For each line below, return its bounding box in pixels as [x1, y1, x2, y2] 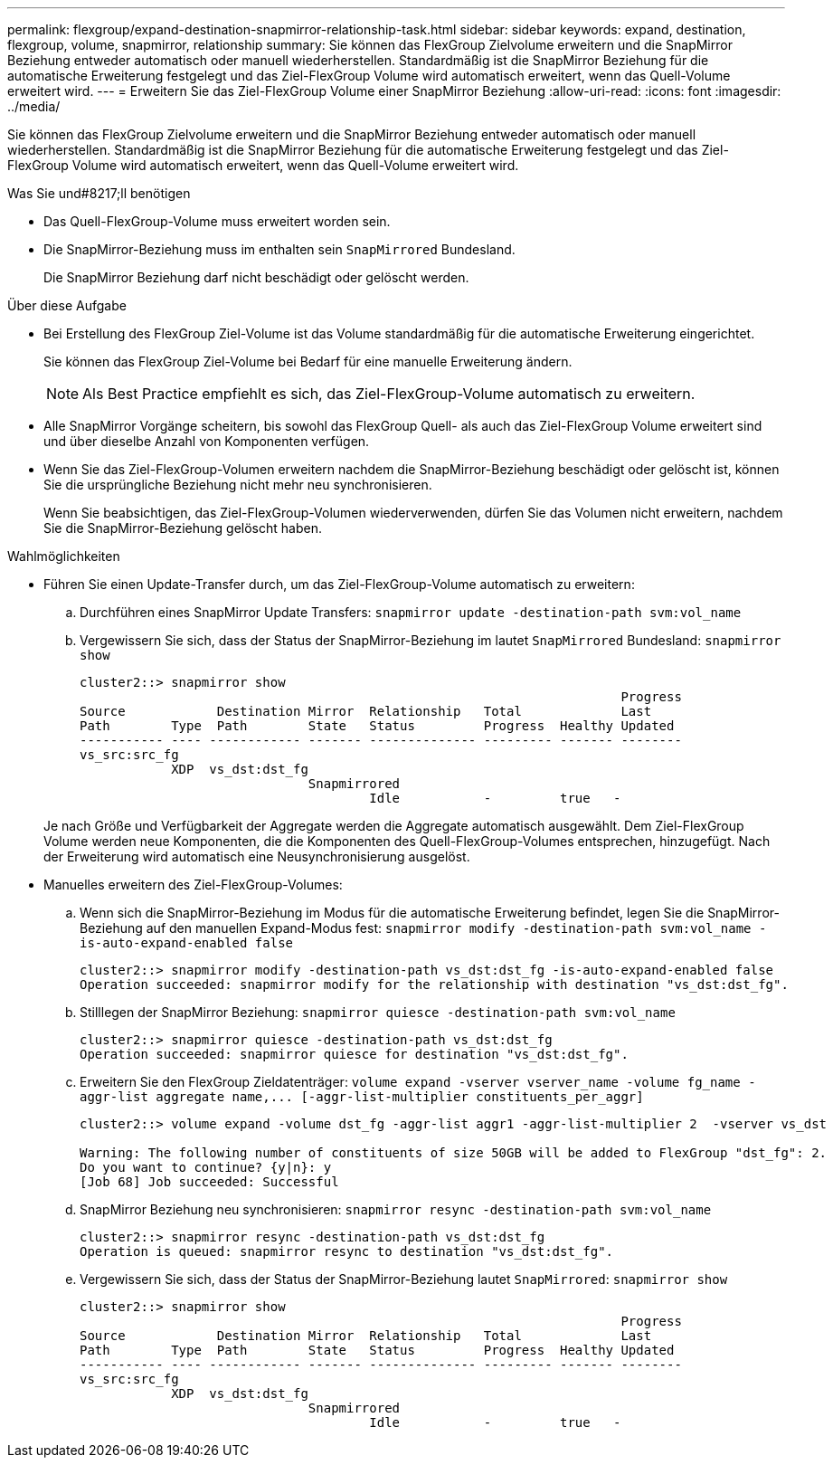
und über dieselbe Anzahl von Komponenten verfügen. [43, 433, 370, 449]
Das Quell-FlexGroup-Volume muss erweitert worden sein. [43, 214, 391, 229]
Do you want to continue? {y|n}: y [80, 1160, 332, 1175]
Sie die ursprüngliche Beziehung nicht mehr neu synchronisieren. [43, 477, 432, 492]
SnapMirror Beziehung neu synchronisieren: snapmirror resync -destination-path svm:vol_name [80, 1202, 712, 1217]
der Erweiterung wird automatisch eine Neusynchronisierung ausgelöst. [43, 849, 470, 864]
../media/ [7, 99, 61, 114]
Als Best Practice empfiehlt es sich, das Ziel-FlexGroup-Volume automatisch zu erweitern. [82, 385, 696, 403]
